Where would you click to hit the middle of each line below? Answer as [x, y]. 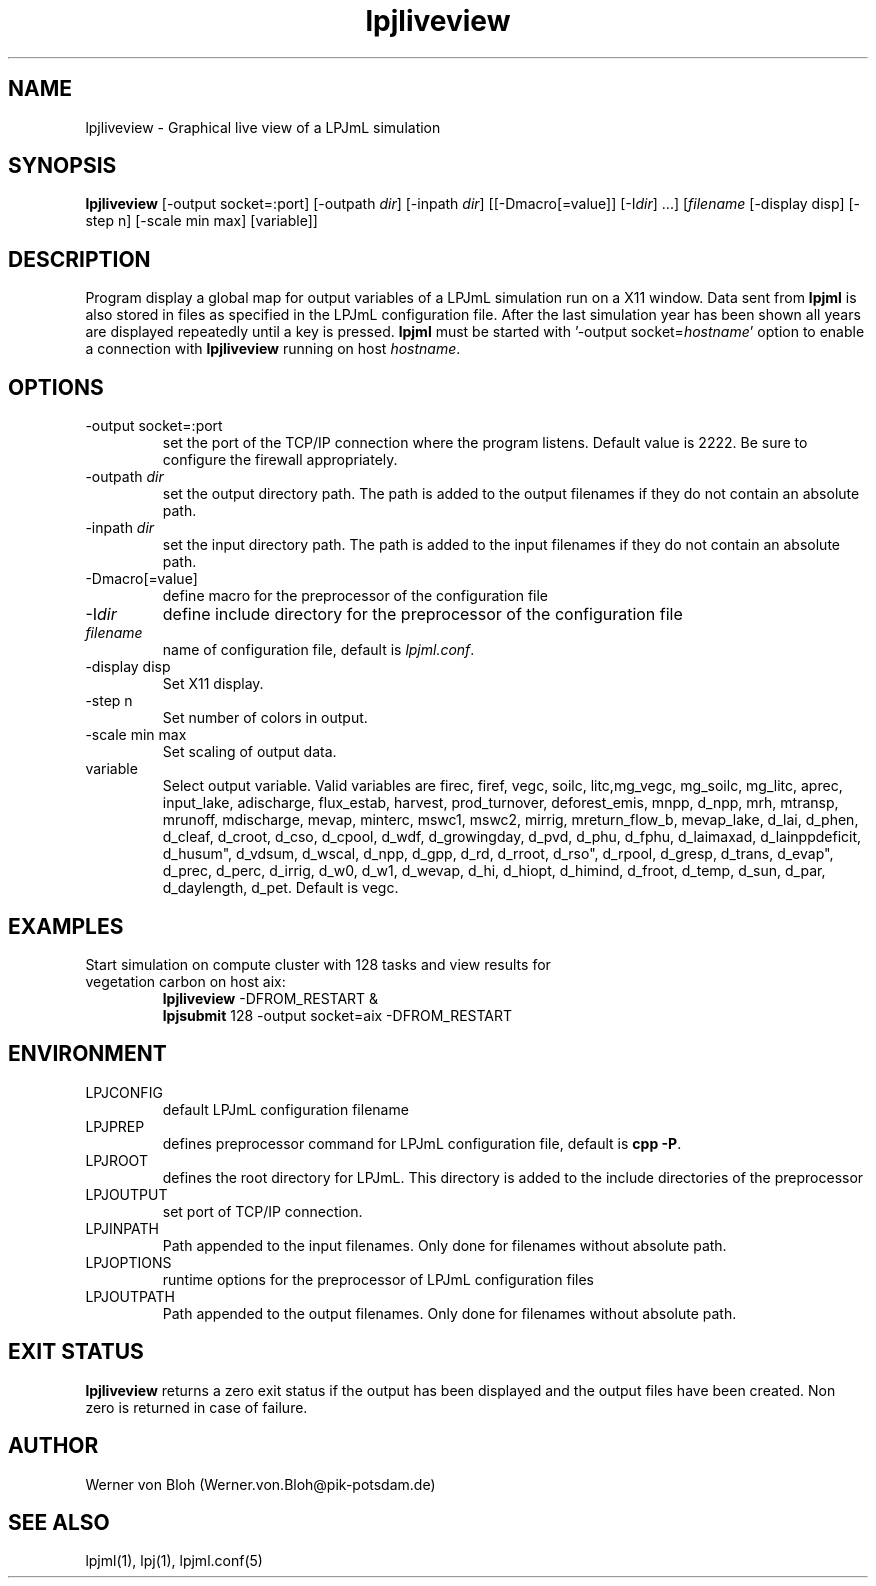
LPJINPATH [122, 1228]
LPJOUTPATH [130, 1296]
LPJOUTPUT [126, 1194]
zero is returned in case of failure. [196, 1407]
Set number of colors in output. [265, 718]
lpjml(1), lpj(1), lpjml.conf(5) [174, 1561]
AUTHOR [53, 1446]
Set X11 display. [213, 684]
